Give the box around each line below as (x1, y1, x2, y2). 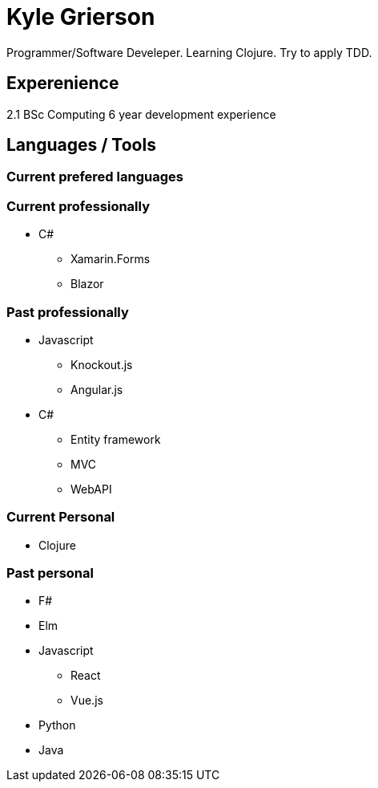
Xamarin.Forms (70, 252, 151, 266)
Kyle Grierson (6, 3, 155, 30)
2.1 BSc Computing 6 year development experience (6, 107, 276, 121)
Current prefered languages (6, 169, 183, 185)
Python (38, 718, 76, 733)
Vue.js (70, 693, 103, 708)
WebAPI (70, 481, 112, 496)
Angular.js (70, 382, 123, 396)
